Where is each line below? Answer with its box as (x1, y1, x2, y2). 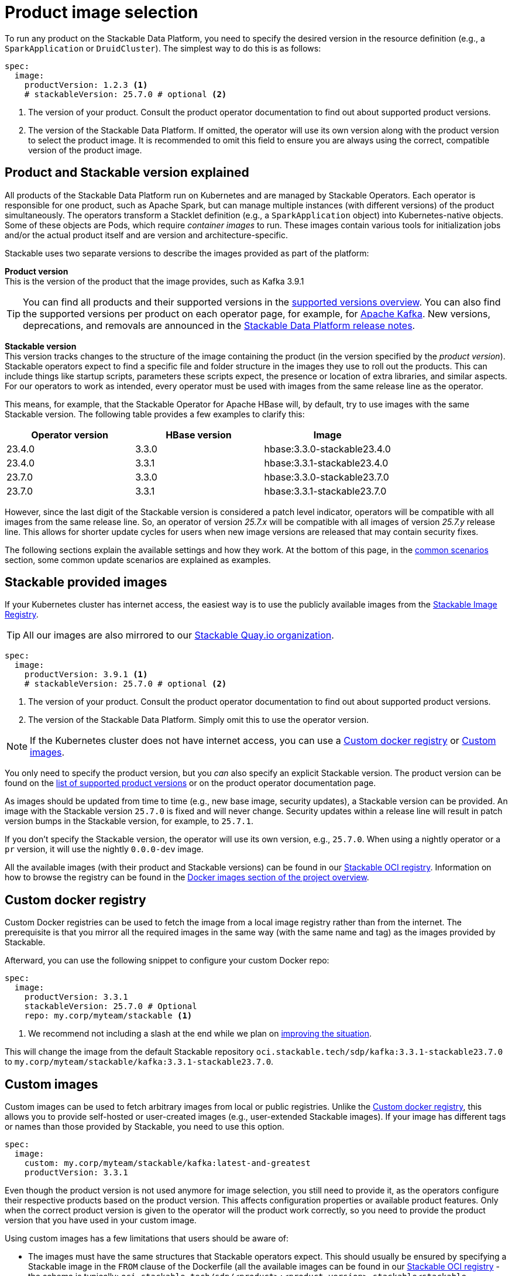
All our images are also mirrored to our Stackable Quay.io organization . (23, 629, 334, 642)
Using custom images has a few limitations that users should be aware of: (5, 1233, 289, 1244)
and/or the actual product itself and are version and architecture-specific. (5, 229, 288, 240)
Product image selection (5, 2, 198, 22)
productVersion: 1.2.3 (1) (24, 80, 148, 90)
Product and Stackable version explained (5, 165, 249, 180)
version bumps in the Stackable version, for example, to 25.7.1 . (5, 816, 254, 826)
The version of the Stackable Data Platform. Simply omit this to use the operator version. (28, 715, 369, 725)
